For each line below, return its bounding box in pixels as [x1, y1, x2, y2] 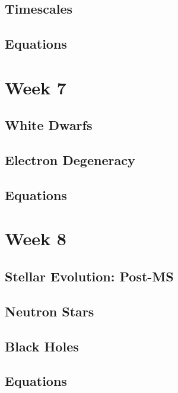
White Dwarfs [5, 116, 93, 134]
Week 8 [5, 226, 66, 251]
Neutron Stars [5, 302, 94, 320]
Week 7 [5, 75, 66, 99]
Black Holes [5, 337, 79, 355]
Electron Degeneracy [5, 151, 135, 169]
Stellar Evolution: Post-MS [5, 267, 174, 286]
